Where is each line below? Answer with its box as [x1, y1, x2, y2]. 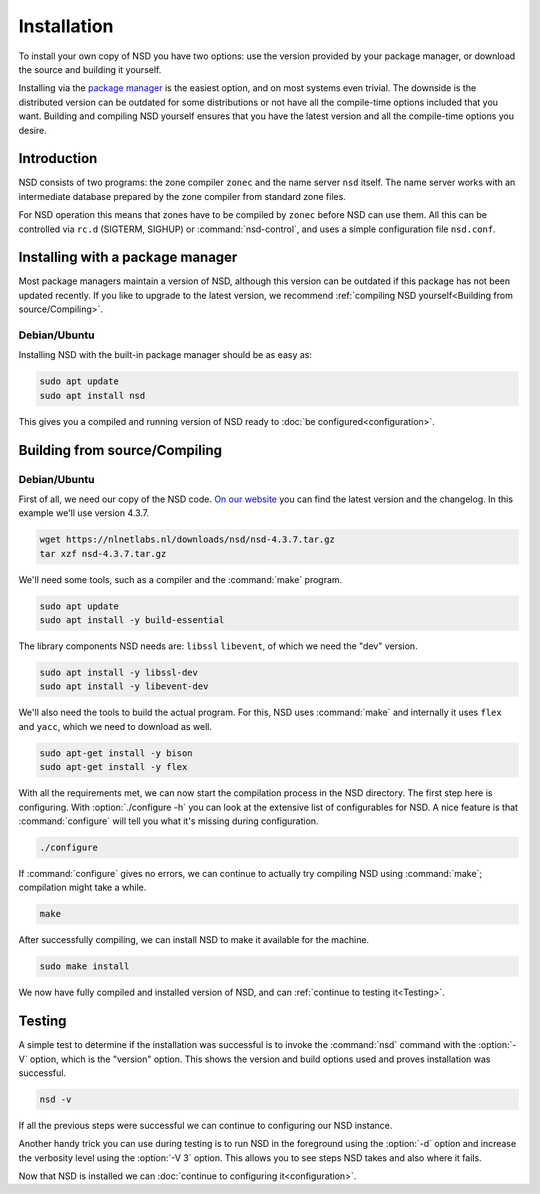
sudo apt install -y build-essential [39, 615, 225, 626]
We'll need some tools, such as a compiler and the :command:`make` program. [18, 573, 343, 585]
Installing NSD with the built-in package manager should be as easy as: [18, 349, 313, 361]
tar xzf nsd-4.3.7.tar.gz [39, 548, 167, 559]
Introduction [18, 150, 98, 167]
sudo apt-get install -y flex [39, 761, 188, 773]
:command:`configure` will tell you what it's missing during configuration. [18, 815, 319, 827]
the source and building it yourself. [18, 63, 162, 75]
